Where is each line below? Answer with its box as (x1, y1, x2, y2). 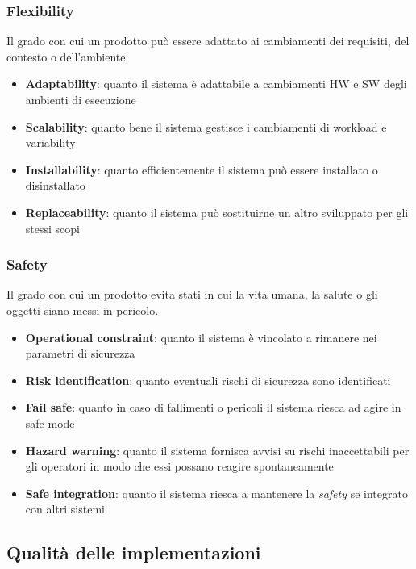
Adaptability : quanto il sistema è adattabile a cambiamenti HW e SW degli (25, 75, 407, 92)
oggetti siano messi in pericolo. (6, 301, 159, 318)
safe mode (25, 414, 75, 431)
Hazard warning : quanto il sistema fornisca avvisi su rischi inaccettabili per (25, 441, 410, 458)
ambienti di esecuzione (25, 91, 136, 107)
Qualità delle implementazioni (6, 540, 261, 565)
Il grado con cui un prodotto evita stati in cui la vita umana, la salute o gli (6, 286, 378, 303)
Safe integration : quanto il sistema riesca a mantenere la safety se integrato (25, 484, 408, 501)
